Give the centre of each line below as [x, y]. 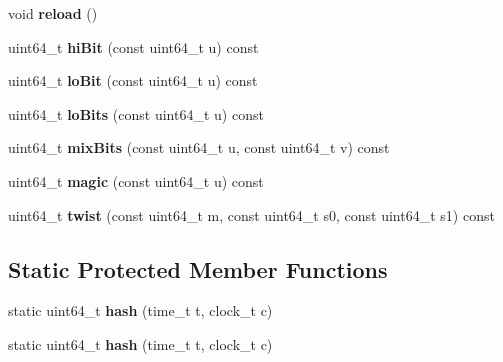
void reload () [53, 13]
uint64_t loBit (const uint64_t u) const [133, 80]
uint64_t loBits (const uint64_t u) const [136, 113]
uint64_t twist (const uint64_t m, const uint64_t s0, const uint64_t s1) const [251, 214]
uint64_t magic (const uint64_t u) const [136, 180]
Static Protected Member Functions [198, 268]
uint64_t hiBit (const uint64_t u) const [133, 46]
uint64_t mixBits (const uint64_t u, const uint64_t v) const [199, 147]
